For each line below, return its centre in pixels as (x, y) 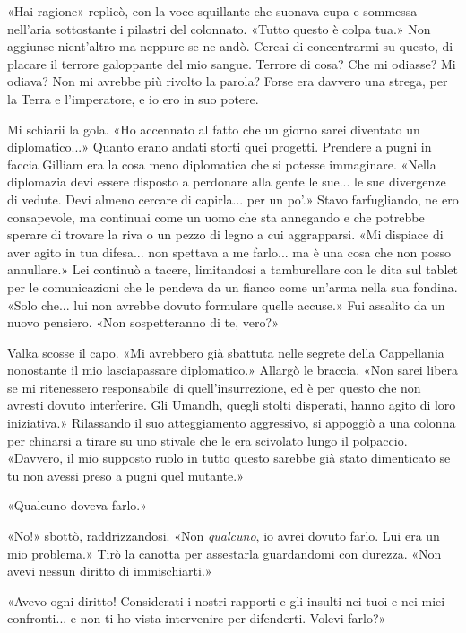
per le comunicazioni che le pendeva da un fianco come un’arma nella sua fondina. (233, 286)
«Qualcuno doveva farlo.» (78, 505)
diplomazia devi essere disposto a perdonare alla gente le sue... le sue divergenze (227, 182)
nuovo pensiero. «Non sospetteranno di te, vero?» (143, 322)
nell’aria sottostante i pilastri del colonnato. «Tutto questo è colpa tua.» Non (219, 28)
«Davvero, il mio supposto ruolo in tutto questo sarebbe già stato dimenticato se (229, 458)
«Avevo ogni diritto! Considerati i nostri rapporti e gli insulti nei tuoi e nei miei (226, 600)
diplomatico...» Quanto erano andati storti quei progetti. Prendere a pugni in (220, 147)
